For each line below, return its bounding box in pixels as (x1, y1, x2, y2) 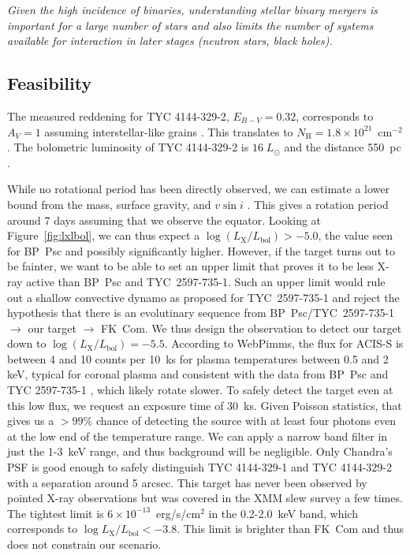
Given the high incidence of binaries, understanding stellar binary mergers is (7, 2, 378, 17)
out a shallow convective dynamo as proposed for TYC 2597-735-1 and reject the (7, 289, 400, 305)
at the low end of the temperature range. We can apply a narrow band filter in (7, 427, 388, 444)
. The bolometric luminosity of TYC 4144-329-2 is (7, 139, 249, 155)
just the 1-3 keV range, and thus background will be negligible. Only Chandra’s (7, 443, 393, 460)
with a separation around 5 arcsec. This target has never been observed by (7, 474, 367, 490)
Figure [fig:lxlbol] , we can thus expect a (7, 227, 200, 244)
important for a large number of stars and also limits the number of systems (7, 17, 374, 33)
